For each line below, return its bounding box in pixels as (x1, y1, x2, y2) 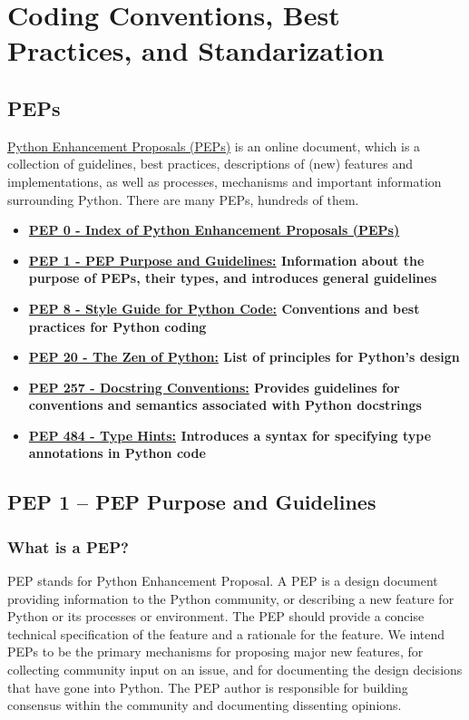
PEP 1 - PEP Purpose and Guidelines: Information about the (28, 250, 425, 269)
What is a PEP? (7, 535, 129, 558)
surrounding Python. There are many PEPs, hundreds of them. (7, 190, 359, 209)
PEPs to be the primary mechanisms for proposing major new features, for (7, 642, 424, 661)
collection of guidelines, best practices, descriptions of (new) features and (7, 154, 414, 173)
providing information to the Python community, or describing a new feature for (7, 589, 454, 608)
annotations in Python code (28, 443, 206, 462)
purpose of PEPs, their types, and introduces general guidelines (28, 268, 437, 287)
